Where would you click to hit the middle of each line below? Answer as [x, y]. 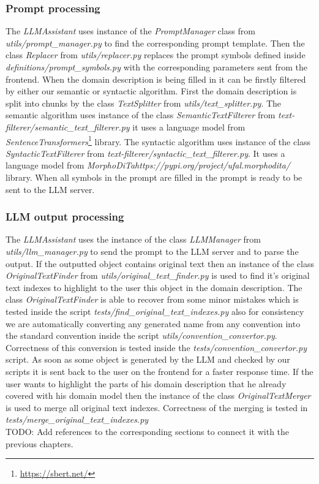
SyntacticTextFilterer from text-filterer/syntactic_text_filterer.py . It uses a [145, 153]
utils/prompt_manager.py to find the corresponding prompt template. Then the [155, 43]
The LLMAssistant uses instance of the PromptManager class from [130, 31]
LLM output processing [65, 217]
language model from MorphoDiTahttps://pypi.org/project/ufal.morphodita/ [148, 165]
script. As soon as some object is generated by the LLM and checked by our [148, 359]
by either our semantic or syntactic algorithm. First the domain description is [151, 91]
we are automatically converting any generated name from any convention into [153, 323]
